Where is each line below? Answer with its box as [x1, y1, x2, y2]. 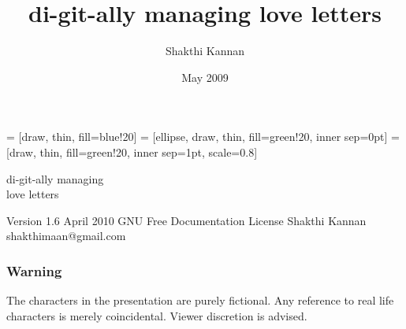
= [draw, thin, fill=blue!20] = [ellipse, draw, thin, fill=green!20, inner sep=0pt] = [6, 128, 400, 145]
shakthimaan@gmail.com [6, 227, 126, 244]
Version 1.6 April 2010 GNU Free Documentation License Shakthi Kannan [6, 212, 367, 228]
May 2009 [181, 68, 229, 85]
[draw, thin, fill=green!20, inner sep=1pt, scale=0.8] [6, 143, 258, 160]
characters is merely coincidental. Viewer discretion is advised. [6, 307, 307, 323]
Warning [6, 261, 62, 280]
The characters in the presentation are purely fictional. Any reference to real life [6, 292, 394, 309]
